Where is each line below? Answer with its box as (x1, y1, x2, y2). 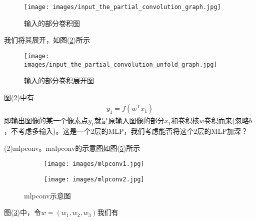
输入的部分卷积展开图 (24, 75, 94, 86)
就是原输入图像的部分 (94, 115, 164, 126)
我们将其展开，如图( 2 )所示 (4, 35, 90, 45)
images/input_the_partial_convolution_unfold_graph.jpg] (24, 61, 217, 68)
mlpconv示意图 (24, 190, 71, 200)
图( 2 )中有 (4, 92, 34, 102)
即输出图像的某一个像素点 (4, 115, 88, 126)
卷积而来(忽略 (204, 115, 249, 126)
